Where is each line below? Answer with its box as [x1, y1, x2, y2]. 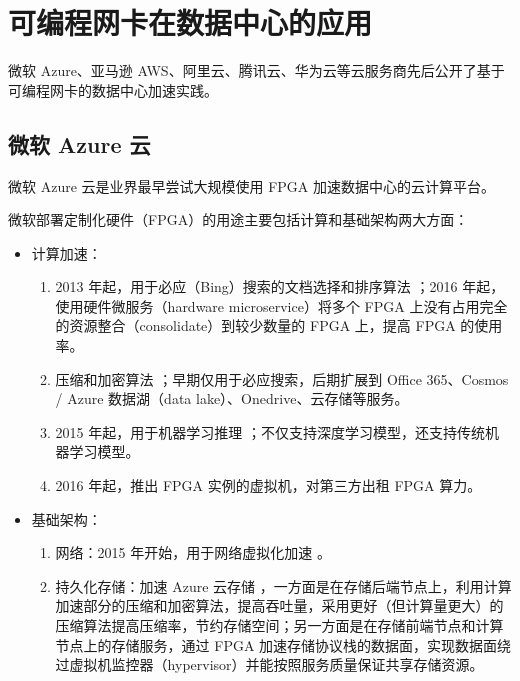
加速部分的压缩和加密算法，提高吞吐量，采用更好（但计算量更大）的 [55, 595, 504, 616]
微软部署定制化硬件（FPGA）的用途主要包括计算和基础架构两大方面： [8, 209, 469, 230]
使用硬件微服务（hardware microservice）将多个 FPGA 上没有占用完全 [55, 295, 508, 316]
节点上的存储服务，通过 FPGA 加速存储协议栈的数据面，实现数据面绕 [55, 634, 512, 655]
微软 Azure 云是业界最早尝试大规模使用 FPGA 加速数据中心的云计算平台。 [8, 175, 496, 196]
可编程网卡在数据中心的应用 [8, 2, 373, 43]
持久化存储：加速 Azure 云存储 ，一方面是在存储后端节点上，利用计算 [55, 575, 512, 596]
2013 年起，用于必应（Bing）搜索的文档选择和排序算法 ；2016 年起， [55, 276, 505, 297]
